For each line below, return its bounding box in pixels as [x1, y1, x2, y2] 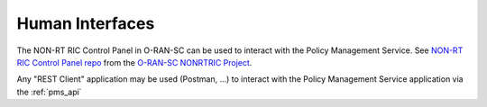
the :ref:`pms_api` [16, 86, 82, 97]
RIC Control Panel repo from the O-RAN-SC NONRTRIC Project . [16, 57, 253, 67]
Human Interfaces [16, 13, 155, 33]
